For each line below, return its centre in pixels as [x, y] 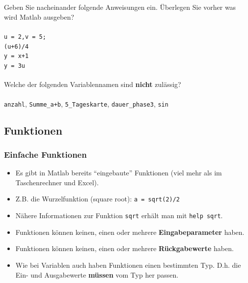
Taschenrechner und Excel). [57, 182]
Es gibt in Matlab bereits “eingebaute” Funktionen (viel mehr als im [119, 173]
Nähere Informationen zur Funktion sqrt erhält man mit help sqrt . [119, 215]
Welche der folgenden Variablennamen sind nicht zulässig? [93, 84]
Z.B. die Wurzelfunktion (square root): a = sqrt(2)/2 [98, 199]
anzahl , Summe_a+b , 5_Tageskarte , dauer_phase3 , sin [86, 103]
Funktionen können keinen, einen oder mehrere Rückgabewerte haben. [124, 248]
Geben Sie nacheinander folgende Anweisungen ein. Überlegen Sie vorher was [120, 7]
